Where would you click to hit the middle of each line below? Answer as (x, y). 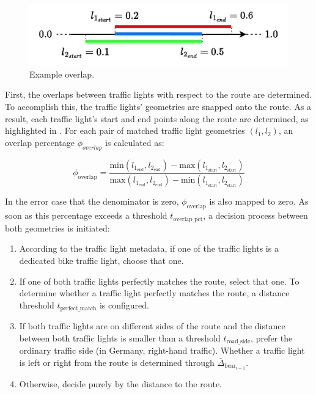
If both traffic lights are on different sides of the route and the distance (152, 326)
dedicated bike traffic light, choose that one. (101, 260)
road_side (238, 342)
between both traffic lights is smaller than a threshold (120, 337)
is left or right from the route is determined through (117, 362)
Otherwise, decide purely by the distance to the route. (121, 383)
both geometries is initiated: (57, 228)
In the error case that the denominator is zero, (92, 201)
